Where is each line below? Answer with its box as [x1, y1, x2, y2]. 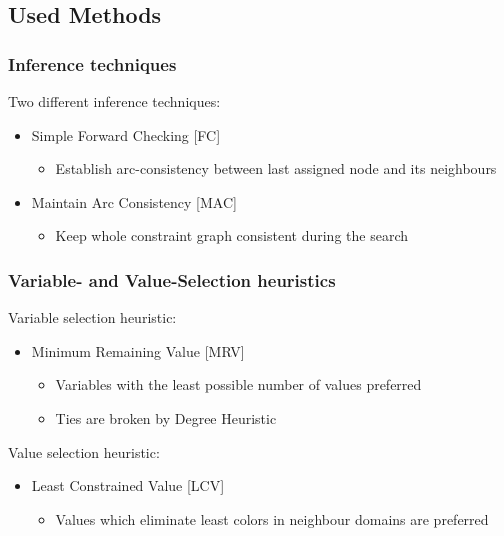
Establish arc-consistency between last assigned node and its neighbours [55, 158, 497, 179]
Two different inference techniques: [8, 91, 221, 111]
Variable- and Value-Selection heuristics [8, 267, 336, 292]
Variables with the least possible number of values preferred [55, 374, 422, 395]
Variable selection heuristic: [8, 307, 177, 328]
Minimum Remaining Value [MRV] [31, 340, 245, 361]
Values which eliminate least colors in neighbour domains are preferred [55, 508, 489, 529]
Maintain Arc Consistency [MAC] [31, 191, 237, 212]
